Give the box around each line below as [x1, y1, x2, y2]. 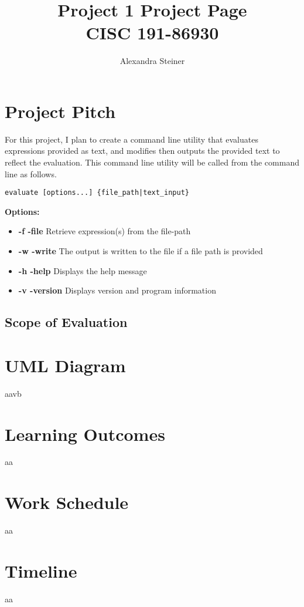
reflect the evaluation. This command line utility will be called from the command [5, 156, 299, 168]
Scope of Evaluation [5, 313, 128, 331]
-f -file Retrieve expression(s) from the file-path [18, 225, 191, 237]
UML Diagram [5, 353, 126, 377]
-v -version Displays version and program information [18, 284, 216, 296]
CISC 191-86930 [86, 21, 219, 45]
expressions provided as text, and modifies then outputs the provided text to [5, 144, 280, 157]
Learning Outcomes [5, 421, 165, 446]
